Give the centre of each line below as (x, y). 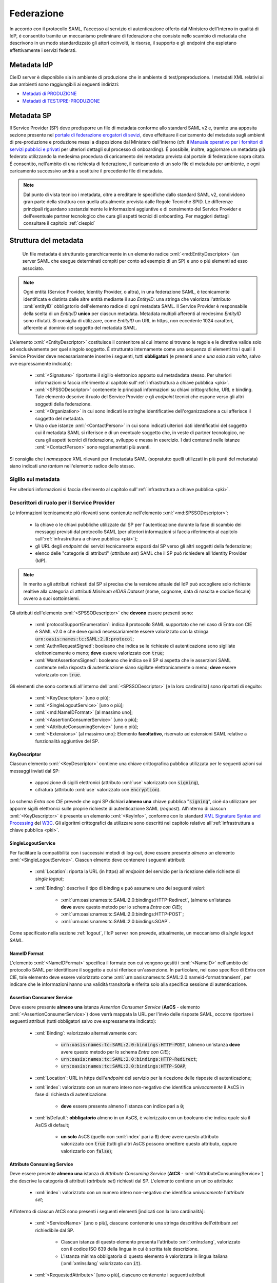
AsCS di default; (52, 1125)
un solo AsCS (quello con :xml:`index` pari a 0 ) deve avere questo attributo (140, 1137)
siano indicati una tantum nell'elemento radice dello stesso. (72, 466)
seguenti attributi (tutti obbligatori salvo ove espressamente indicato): (83, 1021)
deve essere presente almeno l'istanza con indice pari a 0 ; (123, 1106)
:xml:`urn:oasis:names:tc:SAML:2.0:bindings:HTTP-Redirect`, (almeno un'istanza (146, 900)
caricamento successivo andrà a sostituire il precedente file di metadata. (86, 171)
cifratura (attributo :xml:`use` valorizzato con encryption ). (98, 790)
